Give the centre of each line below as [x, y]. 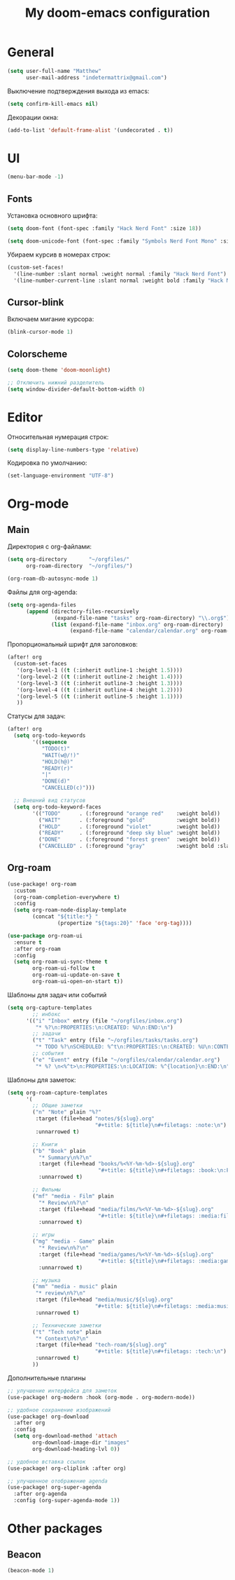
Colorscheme [37, 354]
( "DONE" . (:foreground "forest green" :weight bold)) [129, 839]
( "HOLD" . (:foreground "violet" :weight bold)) [129, 826]
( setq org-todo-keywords [50, 736]
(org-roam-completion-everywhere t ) [67, 897]
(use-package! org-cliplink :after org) [67, 1468]
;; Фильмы [47, 1190]
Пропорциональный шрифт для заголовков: [73, 644]
